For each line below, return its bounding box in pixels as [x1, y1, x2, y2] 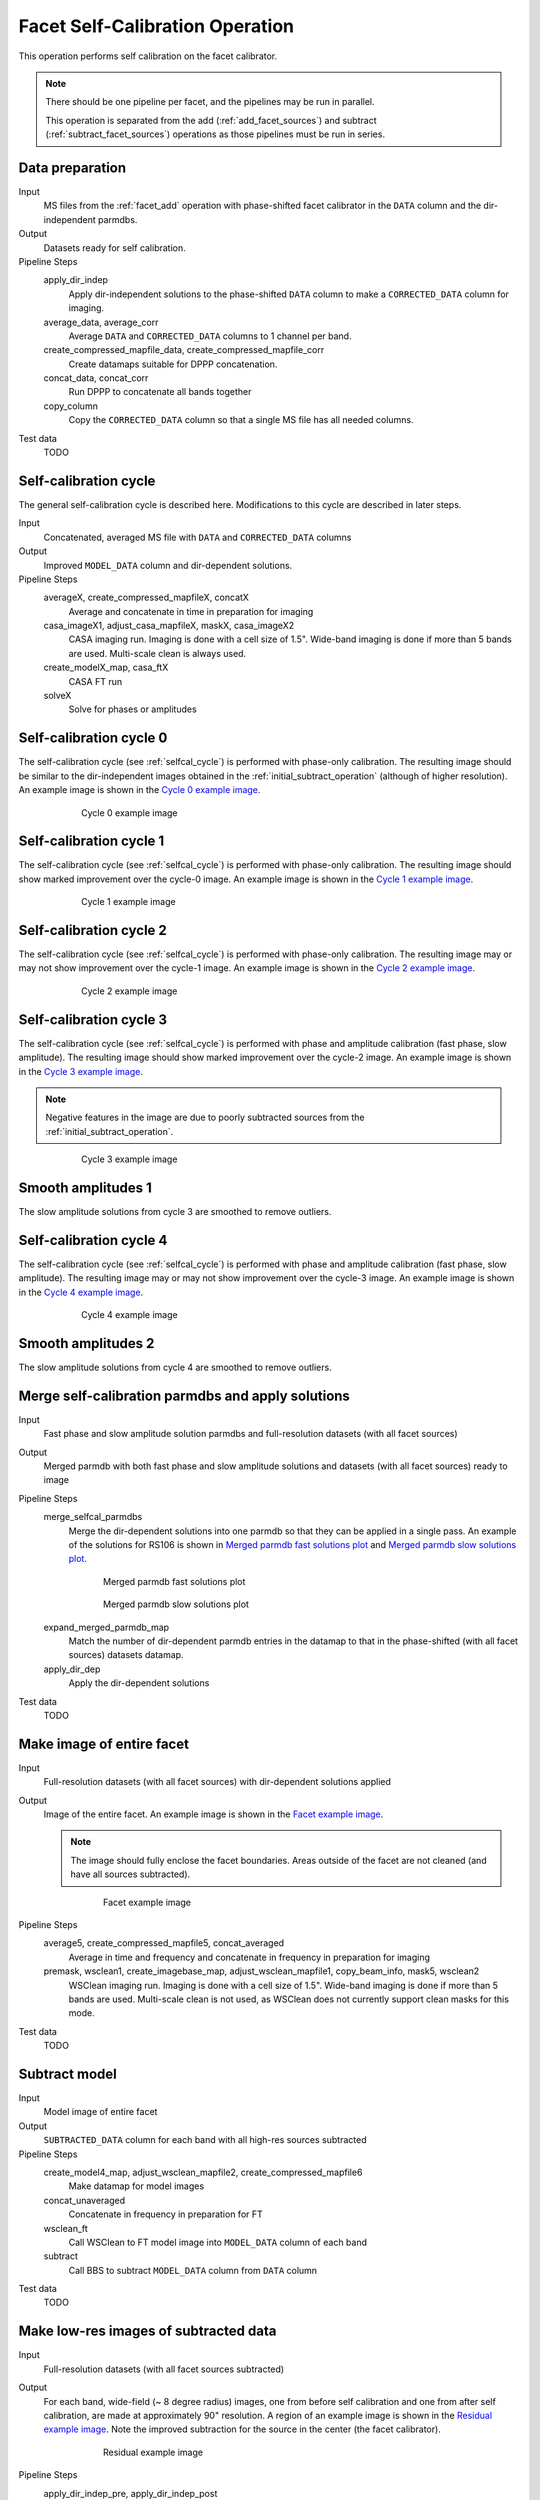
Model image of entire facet [43, 2106, 158, 2118]
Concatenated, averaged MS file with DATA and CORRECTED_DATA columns [43, 531, 352, 543]
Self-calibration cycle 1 [18, 833, 165, 850]
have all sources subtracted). [70, 1868, 191, 1880]
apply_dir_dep [43, 1663, 101, 1675]
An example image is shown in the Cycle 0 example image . [18, 784, 261, 796]
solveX [43, 690, 72, 702]
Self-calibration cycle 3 [18, 1011, 168, 1028]
